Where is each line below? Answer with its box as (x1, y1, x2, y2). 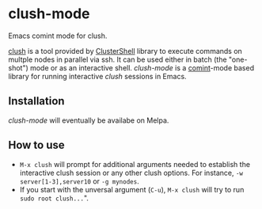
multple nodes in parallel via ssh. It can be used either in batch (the (8, 55, 227, 64)
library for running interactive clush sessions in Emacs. (8, 71, 188, 81)
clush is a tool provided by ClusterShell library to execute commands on (8, 46, 243, 55)
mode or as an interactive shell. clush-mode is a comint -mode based (30, 63, 255, 72)
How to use (8, 139, 65, 152)
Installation (8, 94, 65, 108)
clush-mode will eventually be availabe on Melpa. (8, 116, 169, 125)
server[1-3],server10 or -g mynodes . (19, 176, 140, 186)
